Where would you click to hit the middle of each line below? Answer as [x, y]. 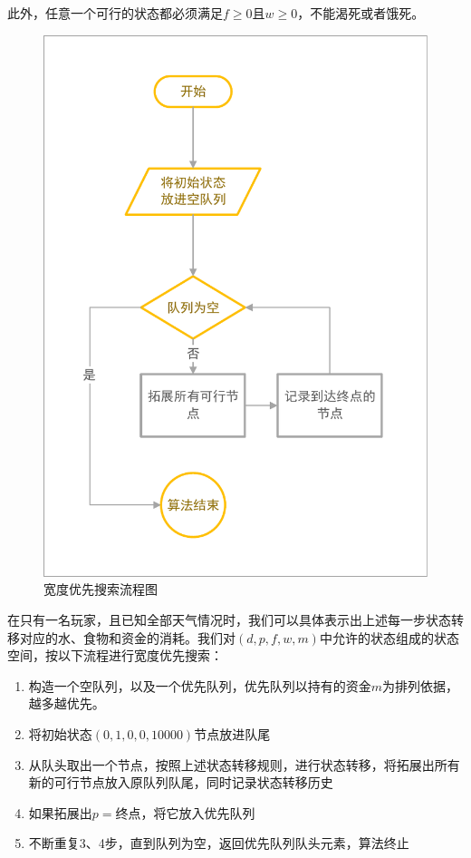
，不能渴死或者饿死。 [361, 13]
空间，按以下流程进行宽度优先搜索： [115, 655]
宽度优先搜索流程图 [101, 589]
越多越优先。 [67, 703]
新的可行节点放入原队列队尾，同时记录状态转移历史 [181, 782]
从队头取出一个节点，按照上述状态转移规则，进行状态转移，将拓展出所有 [244, 764]
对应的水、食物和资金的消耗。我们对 [127, 637]
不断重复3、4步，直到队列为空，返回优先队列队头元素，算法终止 [219, 843]
